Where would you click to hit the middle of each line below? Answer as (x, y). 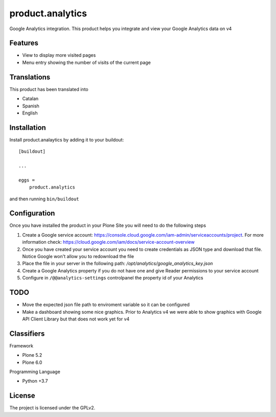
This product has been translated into (49, 89)
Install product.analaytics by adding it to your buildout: (67, 140)
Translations (30, 77)
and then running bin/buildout (44, 199)
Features (24, 43)
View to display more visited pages (59, 55)
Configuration (32, 213)
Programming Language (35, 372)
